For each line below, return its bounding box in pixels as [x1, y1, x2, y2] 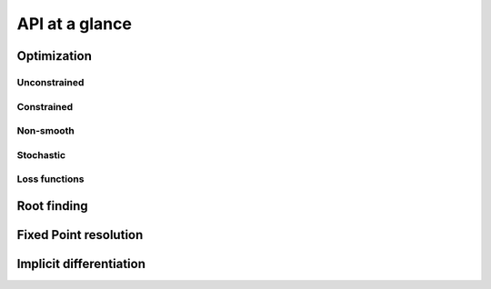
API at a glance [16, 14, 132, 34]
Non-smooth [16, 125, 75, 137]
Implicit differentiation [16, 255, 145, 272]
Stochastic [16, 148, 66, 161]
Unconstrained [16, 75, 85, 88]
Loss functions [16, 173, 85, 185]
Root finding [16, 198, 88, 214]
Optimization [16, 48, 93, 64]
